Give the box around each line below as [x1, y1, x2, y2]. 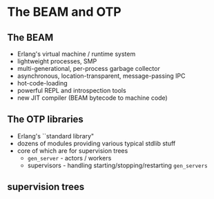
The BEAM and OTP [7, 4, 122, 20]
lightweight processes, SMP [17, 57, 97, 65]
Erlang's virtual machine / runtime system [17, 50, 136, 58]
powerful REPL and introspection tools [17, 87, 126, 94]
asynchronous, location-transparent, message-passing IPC [17, 72, 186, 80]
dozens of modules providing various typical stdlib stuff [17, 139, 176, 147]
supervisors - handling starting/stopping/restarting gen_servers [27, 161, 208, 169]
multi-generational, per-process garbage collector [17, 65, 160, 72]
